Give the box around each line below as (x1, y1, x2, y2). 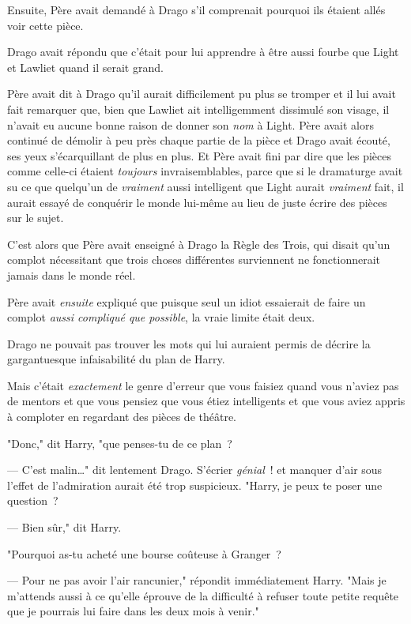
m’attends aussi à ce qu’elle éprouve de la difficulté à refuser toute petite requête (7, 587, 399, 603)
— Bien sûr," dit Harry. (7, 519, 122, 536)
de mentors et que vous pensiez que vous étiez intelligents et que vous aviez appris (7, 393, 405, 409)
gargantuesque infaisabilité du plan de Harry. (7, 351, 225, 367)
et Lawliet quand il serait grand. (7, 58, 164, 75)
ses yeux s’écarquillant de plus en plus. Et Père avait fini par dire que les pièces (7, 147, 391, 164)
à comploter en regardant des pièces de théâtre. (7, 408, 236, 425)
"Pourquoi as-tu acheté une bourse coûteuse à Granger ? (7, 545, 281, 562)
